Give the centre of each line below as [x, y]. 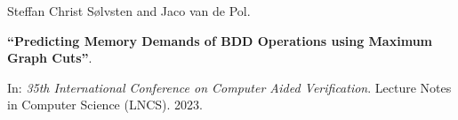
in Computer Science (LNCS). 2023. [105, 105]
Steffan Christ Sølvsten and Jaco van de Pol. [129, 11]
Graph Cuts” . [50, 58]
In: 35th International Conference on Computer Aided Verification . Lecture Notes [229, 87]
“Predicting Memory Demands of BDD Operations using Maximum [220, 40]
